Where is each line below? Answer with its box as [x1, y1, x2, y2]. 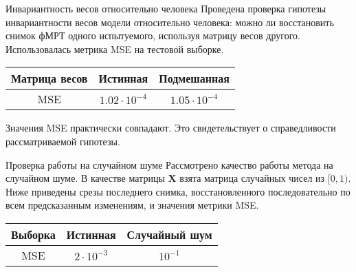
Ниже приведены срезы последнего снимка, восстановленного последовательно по [5, 184, 351, 198]
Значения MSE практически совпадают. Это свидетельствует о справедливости [5, 121, 336, 135]
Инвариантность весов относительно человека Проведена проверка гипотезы [5, 1, 326, 15]
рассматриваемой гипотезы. [5, 134, 120, 148]
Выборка [11, 226, 56, 242]
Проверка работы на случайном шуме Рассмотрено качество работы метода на [5, 157, 333, 171]
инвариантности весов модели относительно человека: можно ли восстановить [5, 14, 334, 29]
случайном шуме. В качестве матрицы [5, 171, 165, 185]
